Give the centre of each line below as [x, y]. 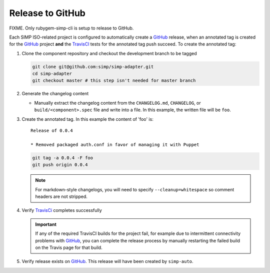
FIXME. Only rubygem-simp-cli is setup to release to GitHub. [71, 28]
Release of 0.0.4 [52, 131]
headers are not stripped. [61, 196]
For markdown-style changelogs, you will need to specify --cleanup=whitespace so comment [135, 189]
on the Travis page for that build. [69, 247]
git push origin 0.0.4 [60, 165]
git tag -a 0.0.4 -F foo [63, 158]
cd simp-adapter [52, 74]
